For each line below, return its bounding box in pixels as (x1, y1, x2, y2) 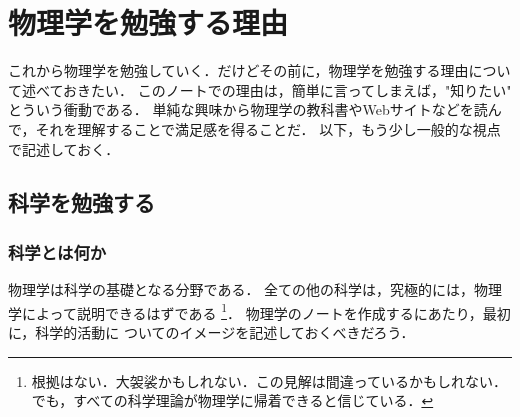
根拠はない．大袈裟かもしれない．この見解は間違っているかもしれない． (31, 370, 508, 391)
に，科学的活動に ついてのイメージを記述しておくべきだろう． (8, 321, 415, 342)
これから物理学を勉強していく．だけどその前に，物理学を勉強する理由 (8, 60, 469, 81)
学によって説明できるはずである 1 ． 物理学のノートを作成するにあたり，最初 (8, 299, 511, 323)
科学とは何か (8, 239, 107, 264)
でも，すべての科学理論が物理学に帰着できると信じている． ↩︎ (31, 390, 434, 411)
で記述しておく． (8, 138, 120, 159)
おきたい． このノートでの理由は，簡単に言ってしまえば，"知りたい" (63, 79, 512, 100)
